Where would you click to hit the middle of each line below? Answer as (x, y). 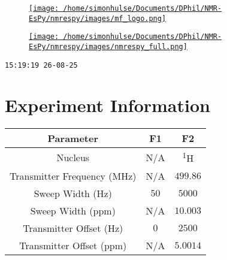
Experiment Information (108, 105)
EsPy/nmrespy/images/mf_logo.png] (98, 18)
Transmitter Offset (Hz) (73, 228)
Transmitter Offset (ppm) (73, 245)
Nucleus (73, 158)
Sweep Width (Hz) (73, 193)
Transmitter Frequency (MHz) (73, 176)
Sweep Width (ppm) (73, 210)
